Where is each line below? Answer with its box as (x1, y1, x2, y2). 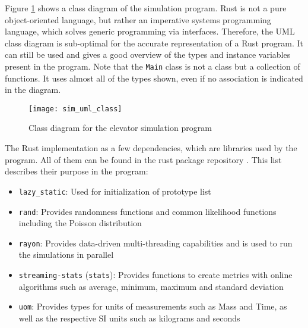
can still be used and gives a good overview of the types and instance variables (5, 48, 291, 61)
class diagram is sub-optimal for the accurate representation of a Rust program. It (5, 36, 303, 49)
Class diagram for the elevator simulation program (28, 121, 212, 134)
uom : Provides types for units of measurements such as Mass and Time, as (18, 300, 287, 313)
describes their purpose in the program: (5, 165, 148, 177)
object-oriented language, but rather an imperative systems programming (5, 13, 271, 26)
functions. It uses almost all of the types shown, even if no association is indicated (5, 71, 303, 84)
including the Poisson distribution (18, 217, 142, 229)
